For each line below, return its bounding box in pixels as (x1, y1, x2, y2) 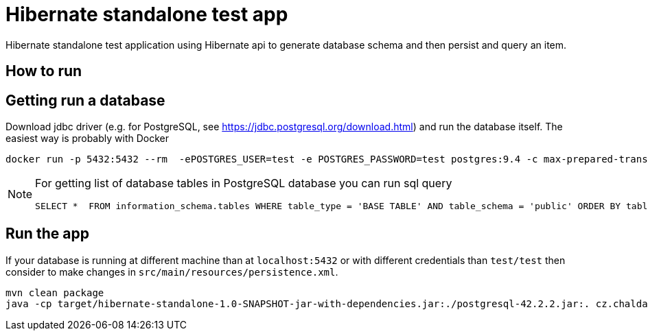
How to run (5, 62, 82, 80)
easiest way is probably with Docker (5, 132, 169, 145)
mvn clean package (5, 287, 104, 298)
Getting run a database (5, 91, 165, 109)
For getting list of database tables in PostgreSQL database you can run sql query (35, 176, 452, 191)
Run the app (5, 225, 89, 243)
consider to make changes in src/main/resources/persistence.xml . (5, 265, 338, 278)
